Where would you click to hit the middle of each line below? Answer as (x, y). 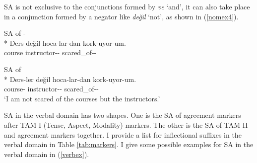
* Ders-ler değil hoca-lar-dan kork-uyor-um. (70, 79)
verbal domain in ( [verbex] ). (47, 154)
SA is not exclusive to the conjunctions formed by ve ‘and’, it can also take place (127, 6)
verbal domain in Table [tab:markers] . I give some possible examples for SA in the (129, 144)
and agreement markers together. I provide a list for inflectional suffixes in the (123, 134)
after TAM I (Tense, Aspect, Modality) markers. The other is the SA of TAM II (126, 124)
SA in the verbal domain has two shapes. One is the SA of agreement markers (123, 115)
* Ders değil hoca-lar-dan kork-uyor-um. (65, 42)
